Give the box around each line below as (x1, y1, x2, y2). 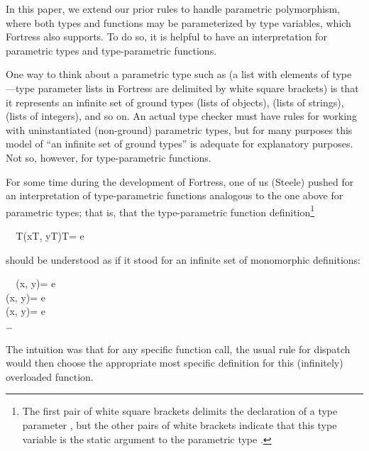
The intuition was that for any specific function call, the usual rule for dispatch (6, 341, 351, 356)
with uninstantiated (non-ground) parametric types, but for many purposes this (6, 122, 353, 137)
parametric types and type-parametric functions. (6, 43, 217, 57)
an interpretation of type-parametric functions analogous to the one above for (6, 188, 343, 203)
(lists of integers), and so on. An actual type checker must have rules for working (6, 108, 357, 123)
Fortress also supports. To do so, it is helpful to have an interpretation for (6, 29, 327, 44)
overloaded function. (6, 369, 94, 384)
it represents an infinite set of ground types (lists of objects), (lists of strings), (6, 94, 344, 109)
